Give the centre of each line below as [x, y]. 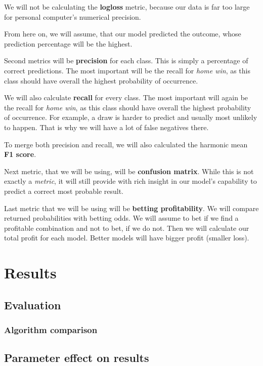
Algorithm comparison [51, 329]
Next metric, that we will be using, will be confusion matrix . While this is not [129, 171]
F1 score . [20, 154]
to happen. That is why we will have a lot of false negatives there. [106, 127]
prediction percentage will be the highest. [68, 43]
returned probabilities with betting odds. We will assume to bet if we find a [121, 218]
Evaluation [33, 304]
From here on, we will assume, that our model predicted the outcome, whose [123, 34]
